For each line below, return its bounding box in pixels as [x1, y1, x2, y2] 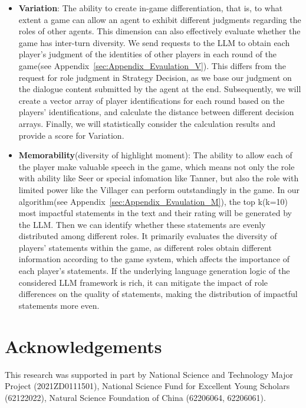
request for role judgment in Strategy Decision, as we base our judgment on [18, 71, 292, 83]
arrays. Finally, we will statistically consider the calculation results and [18, 117, 276, 129]
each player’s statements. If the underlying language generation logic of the [18, 265, 290, 277]
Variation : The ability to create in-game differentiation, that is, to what [18, 2, 283, 14]
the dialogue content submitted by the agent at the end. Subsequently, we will [18, 83, 301, 95]
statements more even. [18, 299, 100, 311]
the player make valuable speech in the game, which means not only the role [18, 160, 295, 172]
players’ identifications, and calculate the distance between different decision [18, 106, 294, 118]
